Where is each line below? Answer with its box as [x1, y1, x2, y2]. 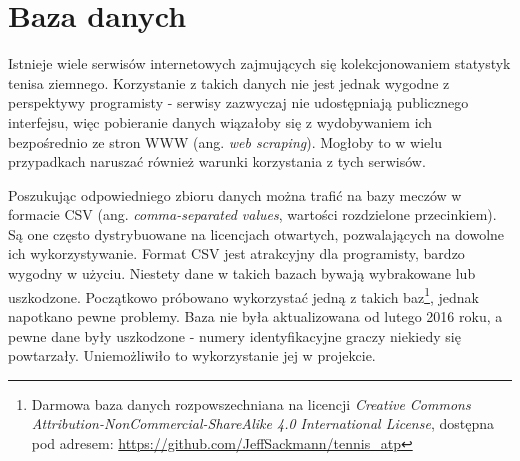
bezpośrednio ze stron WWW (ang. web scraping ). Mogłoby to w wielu [8, 131, 442, 152]
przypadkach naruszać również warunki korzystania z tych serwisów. [8, 151, 426, 172]
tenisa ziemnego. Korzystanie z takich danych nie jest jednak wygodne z [8, 72, 450, 93]
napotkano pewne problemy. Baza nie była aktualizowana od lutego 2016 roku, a [8, 305, 503, 326]
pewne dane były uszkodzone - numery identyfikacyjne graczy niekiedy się [8, 325, 461, 346]
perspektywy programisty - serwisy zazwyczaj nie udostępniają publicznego [8, 92, 469, 113]
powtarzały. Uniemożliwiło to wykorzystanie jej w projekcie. [8, 345, 376, 366]
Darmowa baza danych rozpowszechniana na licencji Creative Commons [31, 393, 471, 414]
